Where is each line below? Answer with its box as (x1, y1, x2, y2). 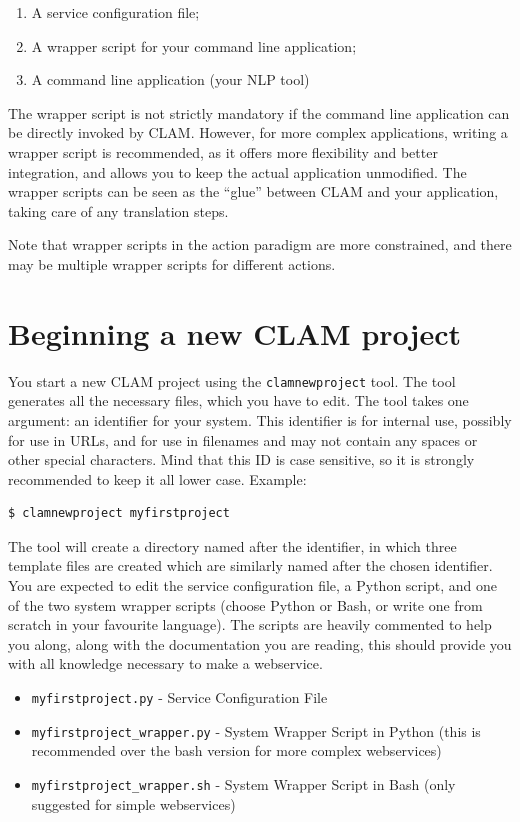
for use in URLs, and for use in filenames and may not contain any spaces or (8, 429, 478, 450)
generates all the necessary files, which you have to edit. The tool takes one (8, 390, 469, 411)
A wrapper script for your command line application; (31, 35, 357, 56)
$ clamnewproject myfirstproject (8, 506, 230, 521)
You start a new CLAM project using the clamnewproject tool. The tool (8, 370, 456, 391)
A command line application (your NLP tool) (31, 69, 310, 90)
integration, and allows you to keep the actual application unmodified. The (8, 161, 467, 182)
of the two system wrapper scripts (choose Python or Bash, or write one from (8, 594, 483, 615)
